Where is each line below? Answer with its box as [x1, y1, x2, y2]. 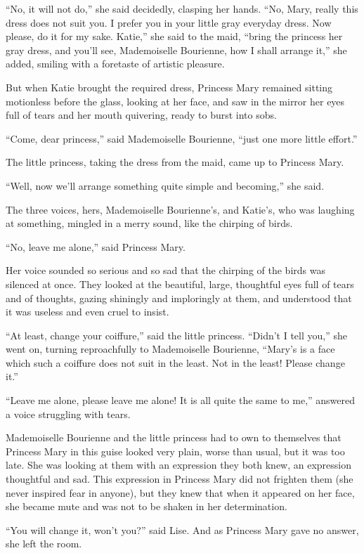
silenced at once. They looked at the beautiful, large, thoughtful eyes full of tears [6, 276, 354, 291]
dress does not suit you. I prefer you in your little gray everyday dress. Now [6, 15, 332, 30]
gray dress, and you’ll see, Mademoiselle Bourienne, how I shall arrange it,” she [6, 42, 347, 57]
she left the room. [6, 536, 82, 551]
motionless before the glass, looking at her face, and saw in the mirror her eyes [6, 93, 345, 108]
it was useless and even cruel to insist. [6, 304, 169, 319]
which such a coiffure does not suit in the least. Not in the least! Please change [6, 355, 345, 370]
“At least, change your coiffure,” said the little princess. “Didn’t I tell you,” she [6, 327, 347, 342]
